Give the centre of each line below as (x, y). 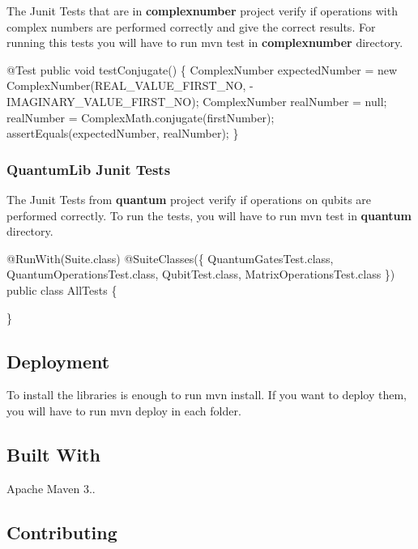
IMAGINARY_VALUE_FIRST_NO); (103, 101)
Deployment (58, 361)
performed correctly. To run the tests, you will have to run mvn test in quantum (209, 215)
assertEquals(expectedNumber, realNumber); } (123, 133)
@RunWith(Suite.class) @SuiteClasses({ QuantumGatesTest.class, (170, 258)
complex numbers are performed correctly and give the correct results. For (191, 26)
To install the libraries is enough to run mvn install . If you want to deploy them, (207, 395)
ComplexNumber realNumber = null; (295, 101)
